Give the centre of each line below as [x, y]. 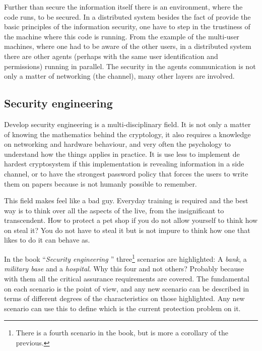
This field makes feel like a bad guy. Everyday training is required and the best [126, 200]
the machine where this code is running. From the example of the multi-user [122, 36]
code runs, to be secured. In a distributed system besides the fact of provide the [127, 16]
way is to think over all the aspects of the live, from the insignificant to [114, 210]
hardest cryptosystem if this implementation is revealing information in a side [124, 164]
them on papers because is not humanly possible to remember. [101, 183]
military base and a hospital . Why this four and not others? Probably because [124, 269]
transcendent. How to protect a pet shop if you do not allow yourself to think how [131, 220]
